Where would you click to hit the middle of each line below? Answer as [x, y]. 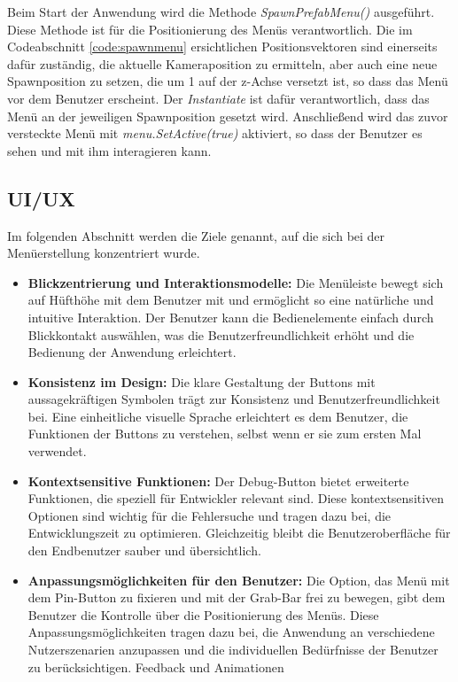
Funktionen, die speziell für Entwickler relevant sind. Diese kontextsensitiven [236, 498]
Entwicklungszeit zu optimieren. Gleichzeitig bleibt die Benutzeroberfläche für [239, 533]
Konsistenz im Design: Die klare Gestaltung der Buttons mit [202, 381]
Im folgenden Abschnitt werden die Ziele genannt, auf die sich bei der [196, 235]
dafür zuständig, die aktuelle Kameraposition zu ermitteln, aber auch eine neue [222, 63]
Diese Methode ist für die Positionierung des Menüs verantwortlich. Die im [210, 29]
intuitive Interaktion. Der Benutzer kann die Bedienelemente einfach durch [231, 317]
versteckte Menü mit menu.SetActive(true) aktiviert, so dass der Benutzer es [215, 133]
